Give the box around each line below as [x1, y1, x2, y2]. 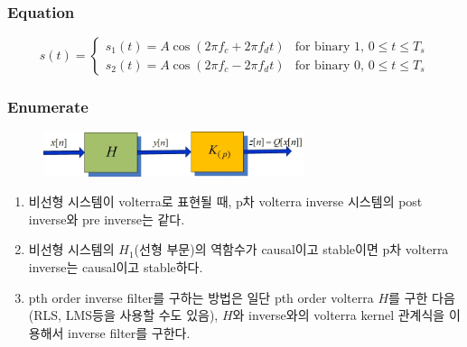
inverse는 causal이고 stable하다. [28, 258, 203, 277]
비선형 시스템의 [28, 240, 115, 259]
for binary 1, [294, 40, 364, 53]
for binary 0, [294, 59, 364, 72]
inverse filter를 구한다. [68, 323, 191, 342]
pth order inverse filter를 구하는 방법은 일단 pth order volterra [28, 288, 374, 306]
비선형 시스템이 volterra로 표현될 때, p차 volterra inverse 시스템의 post [28, 192, 423, 211]
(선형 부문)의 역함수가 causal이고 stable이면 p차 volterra [134, 240, 449, 259]
